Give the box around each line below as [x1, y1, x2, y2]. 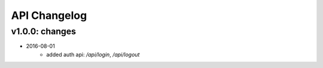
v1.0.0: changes [11, 26, 77, 37]
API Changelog [11, 9, 87, 22]
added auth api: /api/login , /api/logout [46, 51, 140, 58]
